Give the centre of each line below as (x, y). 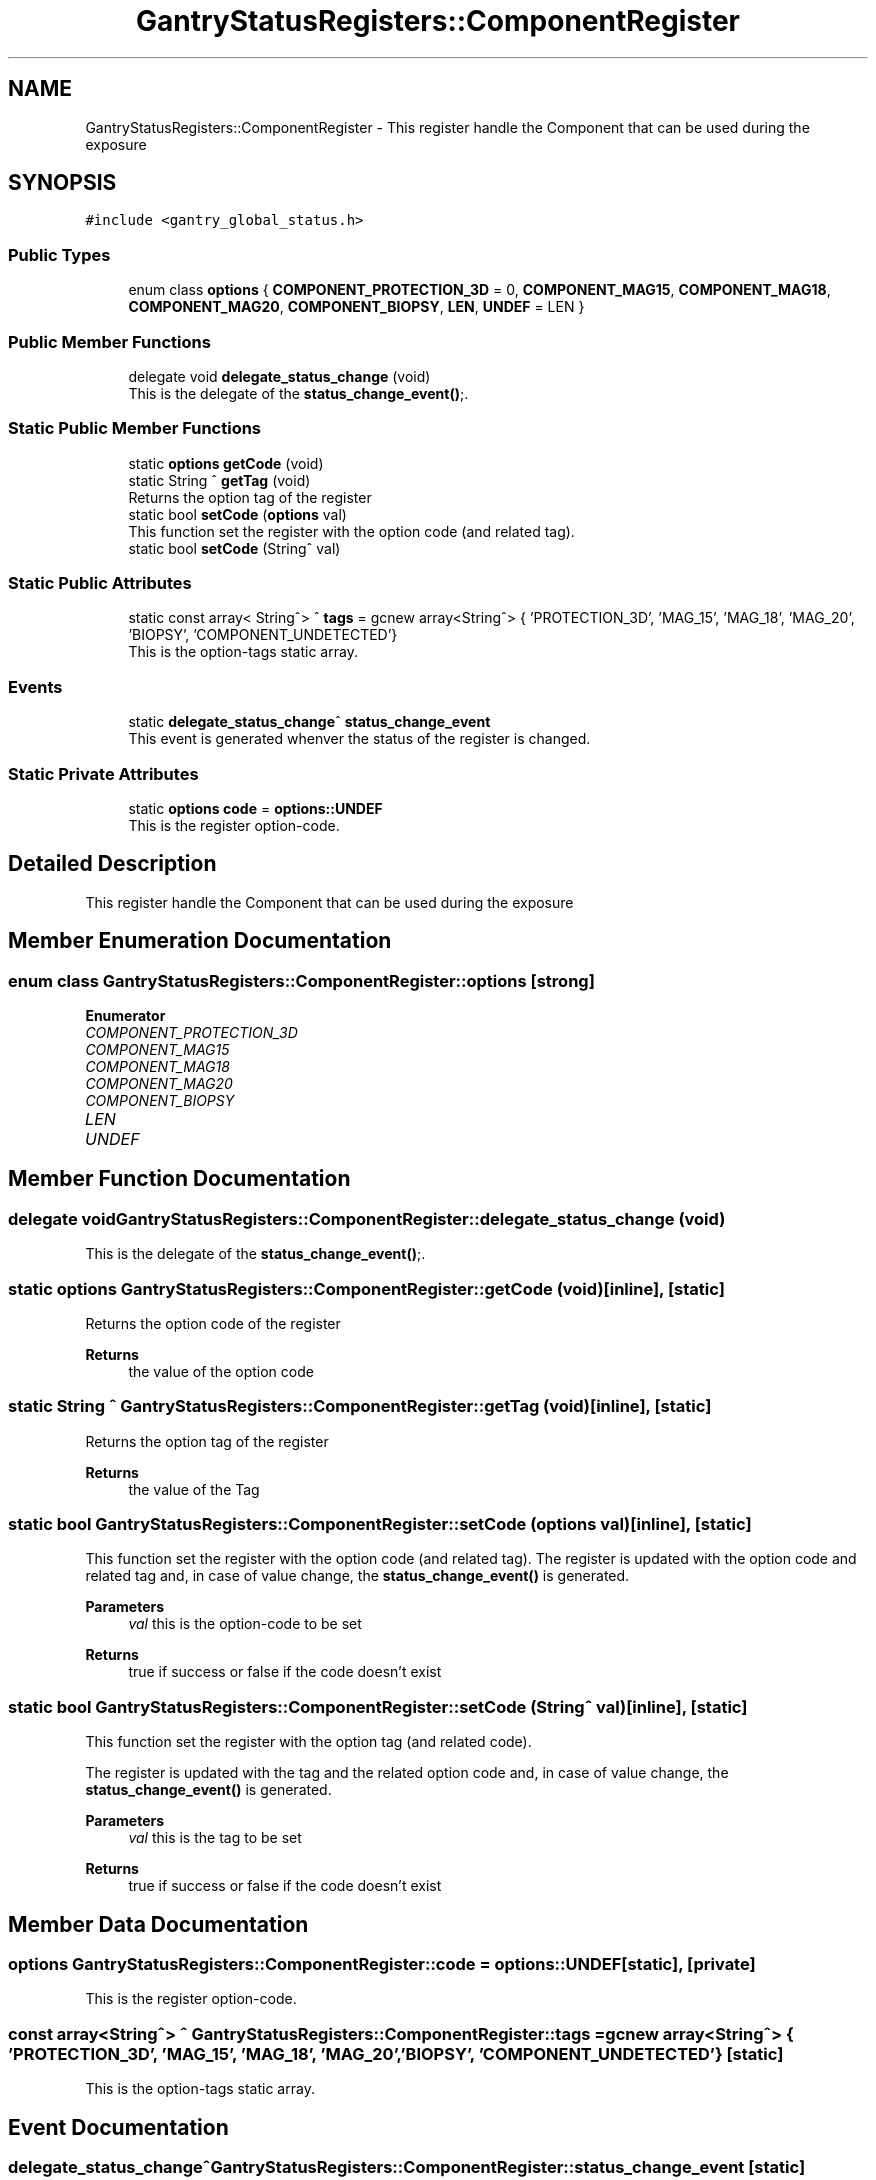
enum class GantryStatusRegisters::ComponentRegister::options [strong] (301, 980)
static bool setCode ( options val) (237, 514)
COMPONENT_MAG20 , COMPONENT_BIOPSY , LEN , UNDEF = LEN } (356, 307)
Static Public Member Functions (135, 428)
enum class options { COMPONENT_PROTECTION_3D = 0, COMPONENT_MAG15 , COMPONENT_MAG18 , (479, 290)
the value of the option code (221, 1371)
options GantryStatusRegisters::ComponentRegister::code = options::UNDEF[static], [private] (382, 1964)
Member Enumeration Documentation (200, 941)
